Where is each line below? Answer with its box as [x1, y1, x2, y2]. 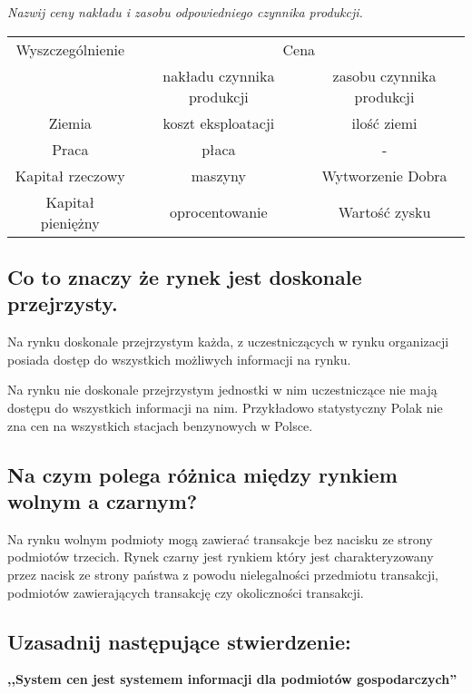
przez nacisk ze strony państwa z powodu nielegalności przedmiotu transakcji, [7, 564, 438, 583]
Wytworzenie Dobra [321, 164, 447, 186]
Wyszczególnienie [15, 38, 125, 60]
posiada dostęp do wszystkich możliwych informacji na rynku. [7, 349, 351, 368]
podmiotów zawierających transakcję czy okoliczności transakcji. [7, 582, 364, 601]
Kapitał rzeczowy [15, 164, 125, 186]
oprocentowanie [170, 201, 268, 223]
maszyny [191, 164, 246, 186]
